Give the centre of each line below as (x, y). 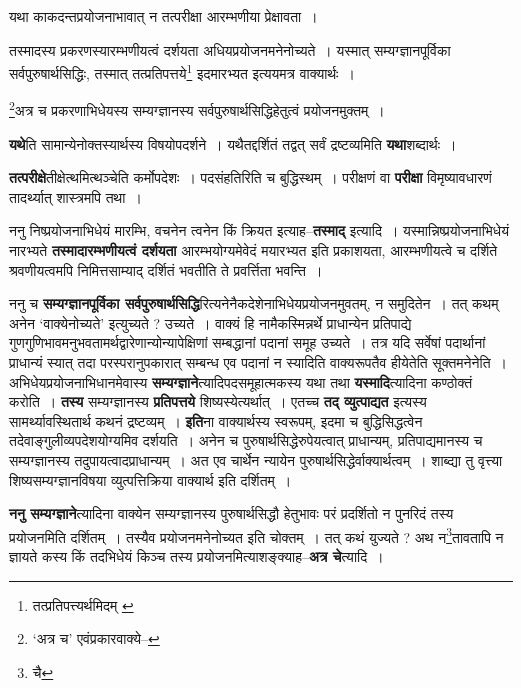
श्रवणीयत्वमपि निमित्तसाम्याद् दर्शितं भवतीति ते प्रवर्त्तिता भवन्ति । (166, 269)
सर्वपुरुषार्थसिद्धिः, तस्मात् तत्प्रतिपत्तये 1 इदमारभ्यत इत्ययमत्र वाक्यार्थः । (182, 71)
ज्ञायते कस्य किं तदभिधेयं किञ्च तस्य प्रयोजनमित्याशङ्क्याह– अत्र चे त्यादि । (196, 556)
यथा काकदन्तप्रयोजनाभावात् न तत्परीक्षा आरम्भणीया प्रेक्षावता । (163, 16)
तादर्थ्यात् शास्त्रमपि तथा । (75, 196)
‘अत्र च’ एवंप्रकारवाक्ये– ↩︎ (96, 638)
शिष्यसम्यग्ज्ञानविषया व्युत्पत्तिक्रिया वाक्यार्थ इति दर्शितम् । (150, 479)
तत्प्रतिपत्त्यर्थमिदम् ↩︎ (83, 604)
